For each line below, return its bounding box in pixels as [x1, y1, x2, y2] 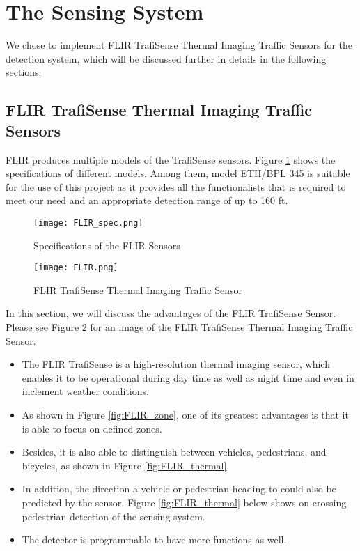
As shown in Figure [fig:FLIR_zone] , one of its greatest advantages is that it [22, 407, 349, 421]
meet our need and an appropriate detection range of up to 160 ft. [6, 193, 288, 208]
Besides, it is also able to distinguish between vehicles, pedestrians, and [22, 444, 327, 459]
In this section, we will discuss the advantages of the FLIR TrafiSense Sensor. [6, 306, 336, 320]
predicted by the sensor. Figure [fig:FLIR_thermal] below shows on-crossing [22, 495, 347, 509]
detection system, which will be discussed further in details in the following [6, 51, 327, 65]
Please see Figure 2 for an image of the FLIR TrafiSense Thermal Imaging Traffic [6, 319, 353, 334]
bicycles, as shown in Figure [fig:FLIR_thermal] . [22, 458, 230, 472]
